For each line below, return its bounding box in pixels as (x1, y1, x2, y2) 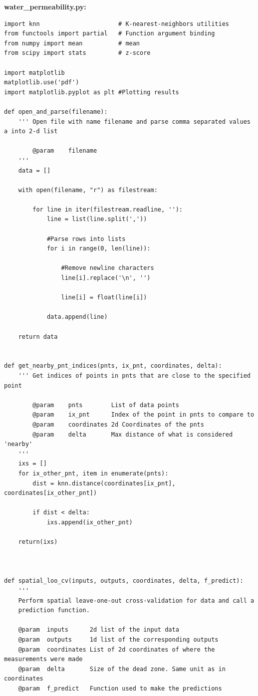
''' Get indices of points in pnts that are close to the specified (18, 372, 251, 379)
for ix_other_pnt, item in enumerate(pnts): (18, 469, 169, 477)
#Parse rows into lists (46, 235, 126, 242)
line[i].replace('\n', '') (61, 274, 151, 282)
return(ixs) (18, 538, 58, 546)
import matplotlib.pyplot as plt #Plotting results (4, 88, 179, 96)
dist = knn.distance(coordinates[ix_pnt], (32, 479, 176, 487)
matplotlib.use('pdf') (4, 79, 79, 86)
